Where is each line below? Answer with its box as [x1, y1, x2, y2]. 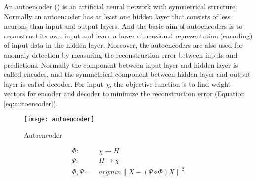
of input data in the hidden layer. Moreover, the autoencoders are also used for [4, 40, 243, 50]
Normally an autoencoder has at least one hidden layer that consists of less [4, 11, 231, 21]
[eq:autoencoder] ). [4, 98, 58, 108]
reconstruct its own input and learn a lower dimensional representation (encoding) [4, 30, 253, 40]
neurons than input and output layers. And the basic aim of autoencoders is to [4, 21, 243, 31]
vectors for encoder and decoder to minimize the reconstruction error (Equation [4, 88, 245, 99]
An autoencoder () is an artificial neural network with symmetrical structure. [4, 1, 238, 11]
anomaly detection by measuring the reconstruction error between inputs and [4, 49, 238, 60]
